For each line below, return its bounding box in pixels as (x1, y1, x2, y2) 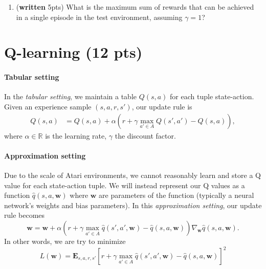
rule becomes (4, 210, 45, 220)
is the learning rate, (45, 130, 107, 141)
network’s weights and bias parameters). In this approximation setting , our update (4, 199, 262, 210)
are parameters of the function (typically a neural (99, 190, 254, 200)
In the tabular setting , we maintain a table (4, 91, 137, 102)
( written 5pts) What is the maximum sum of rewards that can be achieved (16, 2, 254, 12)
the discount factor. (115, 130, 176, 141)
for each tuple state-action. (170, 91, 254, 102)
